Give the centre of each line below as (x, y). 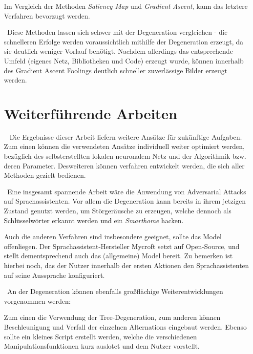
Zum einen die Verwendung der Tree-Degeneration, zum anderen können (112, 317)
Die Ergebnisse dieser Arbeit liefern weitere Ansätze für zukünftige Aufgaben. (126, 136)
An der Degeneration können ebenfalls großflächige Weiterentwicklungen (115, 291)
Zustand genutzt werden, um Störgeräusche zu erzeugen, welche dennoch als (118, 211)
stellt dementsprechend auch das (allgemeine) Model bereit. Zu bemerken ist (118, 256)
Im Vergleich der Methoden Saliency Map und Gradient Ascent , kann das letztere (126, 6)
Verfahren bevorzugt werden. (47, 15)
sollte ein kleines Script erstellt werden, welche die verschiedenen (101, 336)
